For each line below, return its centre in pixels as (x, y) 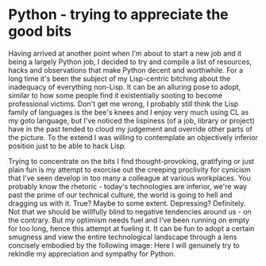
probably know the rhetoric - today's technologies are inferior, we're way (128, 186)
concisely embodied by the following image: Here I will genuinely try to (124, 245)
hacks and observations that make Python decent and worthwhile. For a (126, 70)
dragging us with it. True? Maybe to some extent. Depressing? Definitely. (127, 203)
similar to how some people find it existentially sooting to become (115, 95)
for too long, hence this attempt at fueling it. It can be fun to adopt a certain (131, 228)
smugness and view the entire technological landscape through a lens (123, 237)
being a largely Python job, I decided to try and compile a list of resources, (130, 62)
